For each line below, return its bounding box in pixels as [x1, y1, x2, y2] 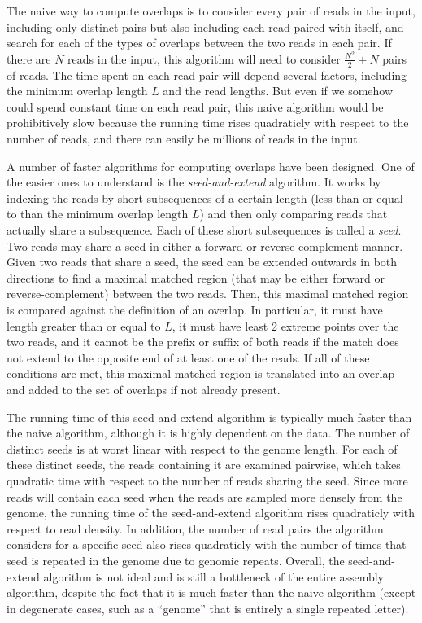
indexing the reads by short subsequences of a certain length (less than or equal [7, 189, 403, 206]
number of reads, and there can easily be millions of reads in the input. [7, 130, 361, 147]
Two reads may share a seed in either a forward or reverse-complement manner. [7, 237, 403, 254]
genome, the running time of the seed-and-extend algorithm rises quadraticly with [7, 504, 415, 521]
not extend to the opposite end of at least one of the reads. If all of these [7, 349, 370, 366]
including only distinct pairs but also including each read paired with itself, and [7, 18, 404, 35]
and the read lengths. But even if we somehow [163, 82, 394, 99]
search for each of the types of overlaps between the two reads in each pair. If [7, 34, 392, 51]
